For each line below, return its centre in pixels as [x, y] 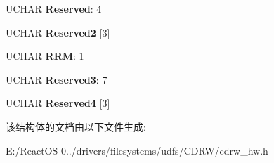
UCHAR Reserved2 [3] [58, 32]
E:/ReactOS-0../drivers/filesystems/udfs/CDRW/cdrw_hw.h [137, 150]
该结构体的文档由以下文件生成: [76, 126]
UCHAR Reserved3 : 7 [57, 79]
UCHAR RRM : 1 [45, 56]
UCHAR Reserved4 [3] [58, 103]
